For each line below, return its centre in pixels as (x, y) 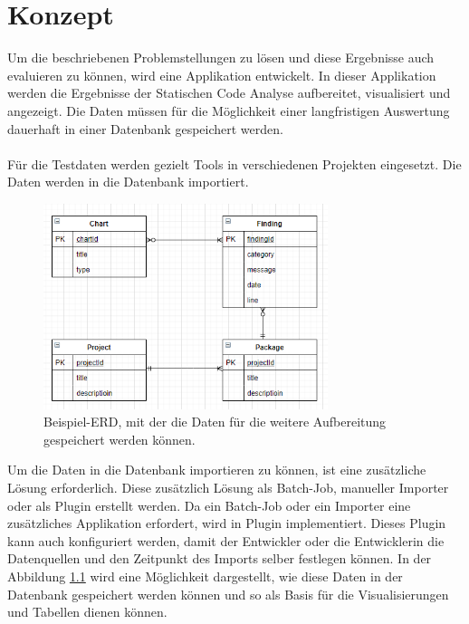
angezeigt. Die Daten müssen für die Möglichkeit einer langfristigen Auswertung (229, 110)
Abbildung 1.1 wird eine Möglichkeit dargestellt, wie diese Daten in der (205, 576)
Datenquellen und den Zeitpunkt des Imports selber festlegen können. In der (220, 558)
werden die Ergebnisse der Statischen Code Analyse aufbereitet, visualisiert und (229, 93)
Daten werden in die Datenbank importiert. (128, 182)
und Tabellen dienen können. (87, 612)
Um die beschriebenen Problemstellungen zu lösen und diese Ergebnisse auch (221, 58)
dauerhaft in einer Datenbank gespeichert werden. (145, 128)
